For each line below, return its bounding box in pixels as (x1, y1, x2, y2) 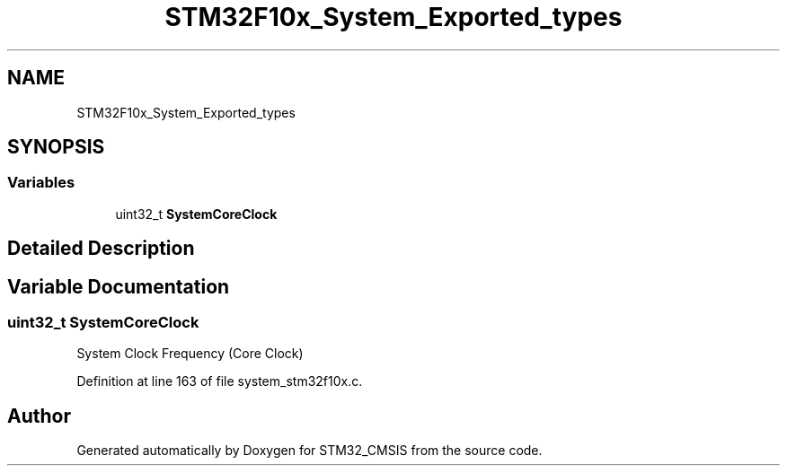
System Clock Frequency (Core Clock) (76, 346, 304, 362)
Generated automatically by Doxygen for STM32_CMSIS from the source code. (76, 442, 543, 459)
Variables (7, 173, 75, 192)
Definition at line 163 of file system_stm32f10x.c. (76, 373, 363, 390)
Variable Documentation (7, 275, 230, 298)
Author (7, 404, 71, 427)
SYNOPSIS (7, 136, 105, 159)
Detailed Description (7, 237, 195, 260)
